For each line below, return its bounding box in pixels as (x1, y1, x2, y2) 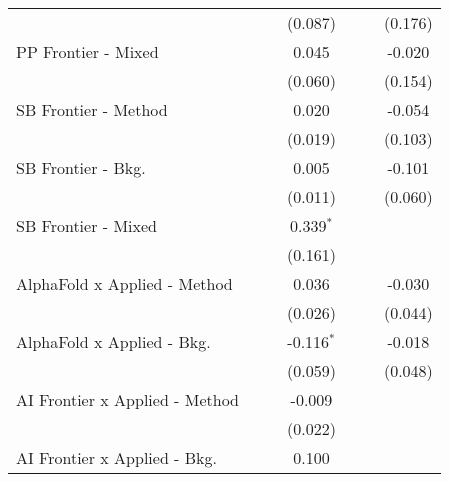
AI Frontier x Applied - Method (16, 388, 240, 411)
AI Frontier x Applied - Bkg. (16, 446, 217, 469)
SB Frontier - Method (16, 98, 168, 121)
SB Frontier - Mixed (16, 214, 157, 237)
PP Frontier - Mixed (16, 40, 159, 63)
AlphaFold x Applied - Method (16, 272, 233, 295)
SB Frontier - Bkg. (16, 156, 146, 179)
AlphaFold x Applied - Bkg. (16, 330, 211, 353)
